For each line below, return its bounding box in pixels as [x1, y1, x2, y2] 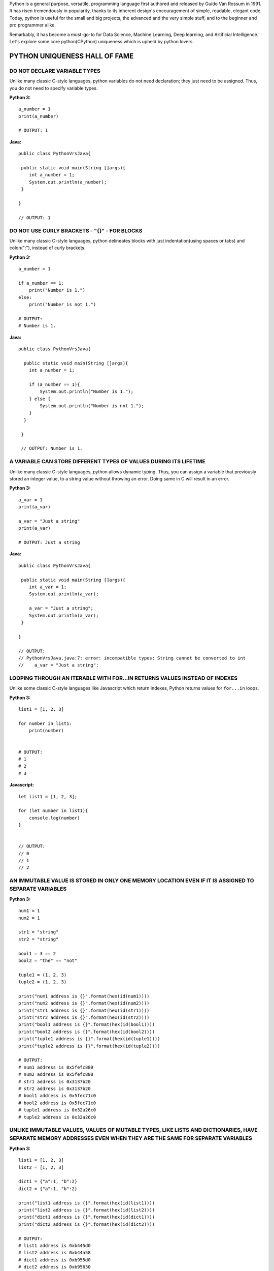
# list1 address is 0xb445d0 [18, 1243, 91, 1248]
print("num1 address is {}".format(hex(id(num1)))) [18, 993, 150, 999]
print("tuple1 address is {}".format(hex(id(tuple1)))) [18, 1036, 160, 1042]
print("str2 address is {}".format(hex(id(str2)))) [18, 1015, 150, 1020]
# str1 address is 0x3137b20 [18, 1078, 91, 1084]
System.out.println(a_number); [28, 179, 107, 185]
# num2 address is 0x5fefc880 [18, 1072, 94, 1077]
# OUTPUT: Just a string [18, 539, 80, 546]
